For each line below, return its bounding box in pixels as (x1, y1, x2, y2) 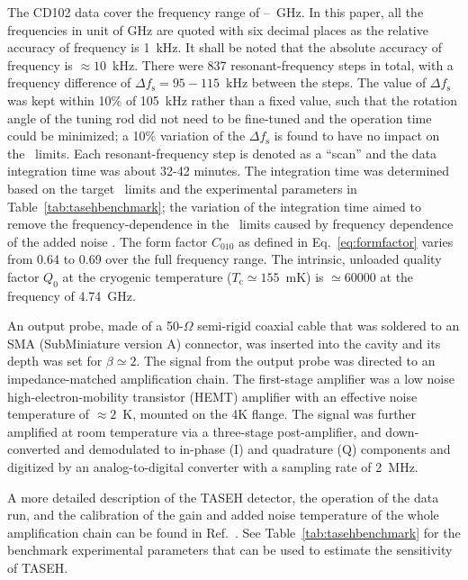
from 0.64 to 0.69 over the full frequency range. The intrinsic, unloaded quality (7, 249, 442, 268)
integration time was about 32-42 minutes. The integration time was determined (7, 161, 450, 180)
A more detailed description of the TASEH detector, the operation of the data (7, 487, 439, 506)
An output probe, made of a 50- (7, 316, 184, 335)
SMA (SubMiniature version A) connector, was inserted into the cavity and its (7, 333, 441, 352)
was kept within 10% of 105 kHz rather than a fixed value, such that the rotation (7, 90, 457, 109)
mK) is (285, 267, 324, 285)
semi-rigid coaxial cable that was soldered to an (197, 316, 460, 335)
